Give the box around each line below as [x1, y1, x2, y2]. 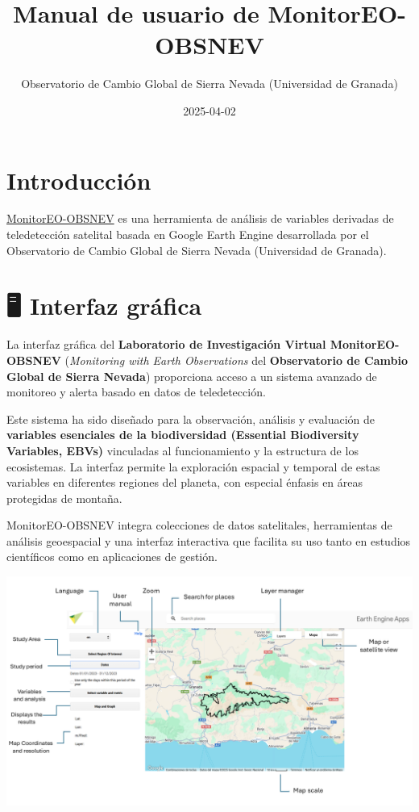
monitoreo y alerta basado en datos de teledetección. [6, 383, 266, 400]
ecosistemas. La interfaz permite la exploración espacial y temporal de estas [6, 458, 380, 475]
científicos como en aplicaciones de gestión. [6, 548, 218, 565]
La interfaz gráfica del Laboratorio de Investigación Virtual [6, 336, 326, 353]
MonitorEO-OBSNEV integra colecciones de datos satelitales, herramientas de [6, 517, 392, 534]
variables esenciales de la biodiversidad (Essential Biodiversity [6, 426, 359, 443]
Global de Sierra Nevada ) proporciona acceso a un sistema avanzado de [6, 367, 377, 384]
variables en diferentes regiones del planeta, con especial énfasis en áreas [6, 474, 363, 491]
